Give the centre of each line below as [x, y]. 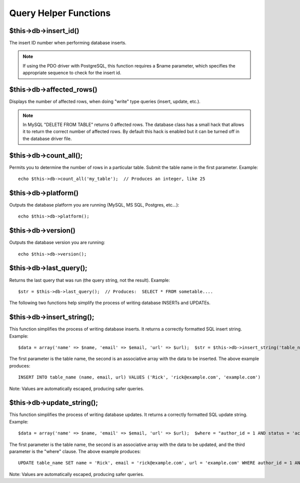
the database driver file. [47, 138]
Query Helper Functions [60, 13]
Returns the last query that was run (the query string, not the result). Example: [89, 280]
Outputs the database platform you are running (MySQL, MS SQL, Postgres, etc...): [94, 204]
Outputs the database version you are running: [57, 242]
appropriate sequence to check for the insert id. [72, 73]
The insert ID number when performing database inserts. [68, 43]
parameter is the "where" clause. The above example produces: [75, 451]
